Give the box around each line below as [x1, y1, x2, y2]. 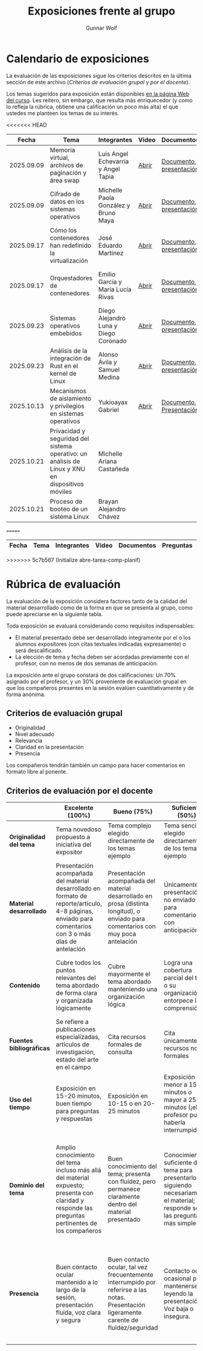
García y [98, 277, 122, 286]
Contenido [9, 981, 40, 990]
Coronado [98, 336, 127, 345]
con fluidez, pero [108, 1177, 156, 1186]
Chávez [98, 512, 120, 520]
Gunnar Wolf [85, 24, 118, 32]
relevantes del [56, 974, 96, 982]
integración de [50, 354, 91, 362]
